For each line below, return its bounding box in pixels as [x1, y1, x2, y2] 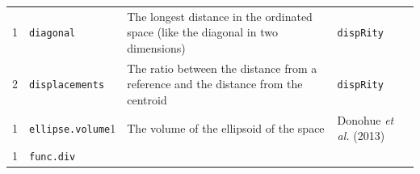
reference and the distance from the [127, 75, 303, 92]
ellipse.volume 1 [29, 119, 116, 136]
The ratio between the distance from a [127, 59, 317, 76]
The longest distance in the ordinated [127, 7, 313, 24]
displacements [29, 79, 105, 91]
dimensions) [127, 39, 186, 56]
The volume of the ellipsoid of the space [127, 119, 325, 136]
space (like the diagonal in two [127, 23, 278, 40]
